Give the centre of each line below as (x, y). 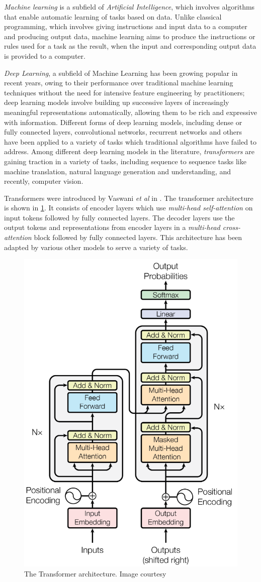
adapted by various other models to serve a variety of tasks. (96, 247)
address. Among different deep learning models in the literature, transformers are (129, 151)
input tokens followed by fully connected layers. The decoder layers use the (119, 217)
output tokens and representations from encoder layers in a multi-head (112, 227)
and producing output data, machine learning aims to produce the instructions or (130, 36)
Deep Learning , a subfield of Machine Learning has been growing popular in (121, 73)
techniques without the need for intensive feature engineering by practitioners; (124, 92)
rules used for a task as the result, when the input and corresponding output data (130, 46)
